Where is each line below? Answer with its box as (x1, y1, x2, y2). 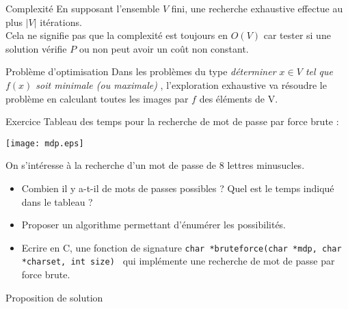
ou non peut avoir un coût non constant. (79, 41, 249, 55)
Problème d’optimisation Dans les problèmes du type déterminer (5, 64, 276, 79)
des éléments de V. (199, 91, 278, 105)
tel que (305, 64, 333, 79)
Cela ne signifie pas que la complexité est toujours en (5, 28, 228, 42)
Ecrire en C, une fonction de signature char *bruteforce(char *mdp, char (21, 240, 342, 254)
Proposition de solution (5, 290, 103, 304)
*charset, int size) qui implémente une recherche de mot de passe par (21, 254, 335, 268)
